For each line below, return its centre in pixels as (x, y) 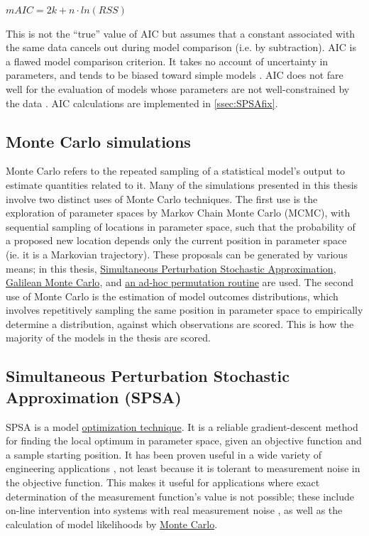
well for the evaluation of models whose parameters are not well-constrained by (178, 88)
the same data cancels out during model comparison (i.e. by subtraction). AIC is (181, 47)
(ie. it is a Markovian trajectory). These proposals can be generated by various (177, 254)
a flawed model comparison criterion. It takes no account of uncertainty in (167, 61)
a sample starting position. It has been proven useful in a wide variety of (164, 454)
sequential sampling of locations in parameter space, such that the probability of (181, 226)
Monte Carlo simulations (98, 141)
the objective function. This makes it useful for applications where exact (163, 482)
